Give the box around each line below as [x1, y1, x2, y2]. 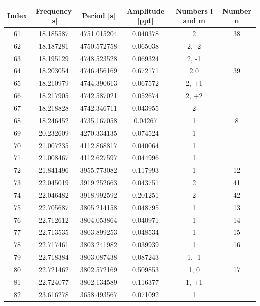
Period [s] [82, 10, 116, 21]
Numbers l [175, 5, 213, 16]
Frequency [35, 5, 72, 16]
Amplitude [127, 5, 165, 16]
